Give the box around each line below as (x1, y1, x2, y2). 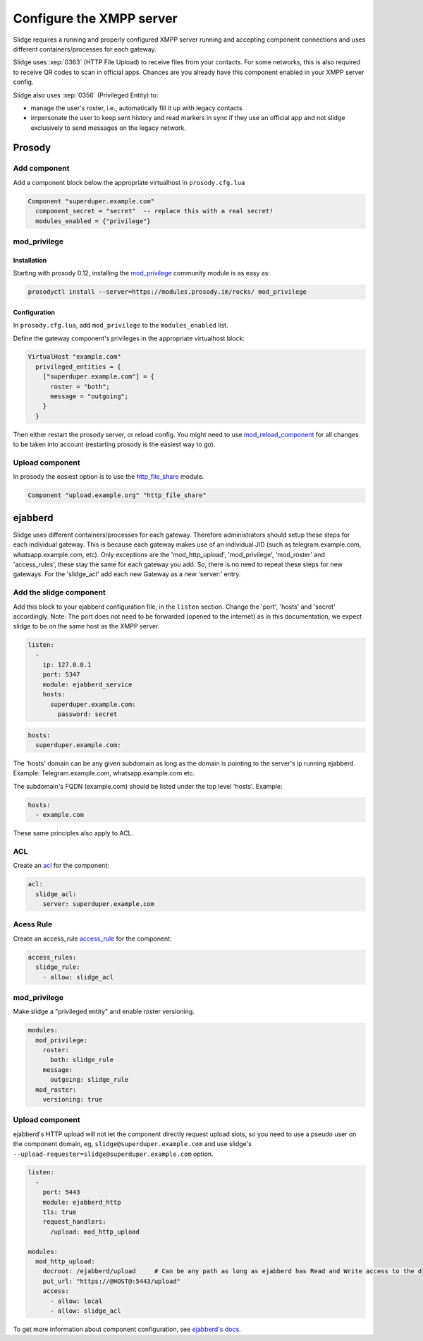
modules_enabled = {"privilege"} (35, 217, 151, 225)
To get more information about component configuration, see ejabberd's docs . (13, 1325, 241, 1333)
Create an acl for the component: (13, 862, 109, 870)
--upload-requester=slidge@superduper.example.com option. (13, 1150, 214, 1158)
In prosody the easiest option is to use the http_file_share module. (13, 472, 204, 481)
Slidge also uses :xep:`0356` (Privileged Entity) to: (13, 90, 159, 99)
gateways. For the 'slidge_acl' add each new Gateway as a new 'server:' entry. (13, 570, 241, 578)
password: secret (57, 710, 118, 718)
